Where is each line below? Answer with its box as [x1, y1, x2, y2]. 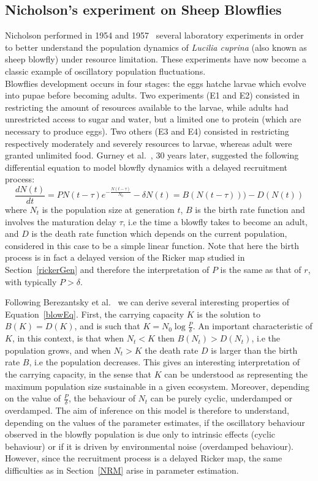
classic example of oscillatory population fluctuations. [5, 64, 206, 77]
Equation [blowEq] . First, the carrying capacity [5, 307, 184, 320]
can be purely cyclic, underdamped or [150, 392, 292, 405]
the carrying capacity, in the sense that [5, 367, 152, 380]
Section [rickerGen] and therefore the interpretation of [5, 263, 210, 275]
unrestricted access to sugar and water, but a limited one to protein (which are [5, 113, 301, 125]
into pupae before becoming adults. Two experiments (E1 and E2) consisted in [5, 89, 300, 102]
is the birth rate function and [195, 203, 305, 215]
